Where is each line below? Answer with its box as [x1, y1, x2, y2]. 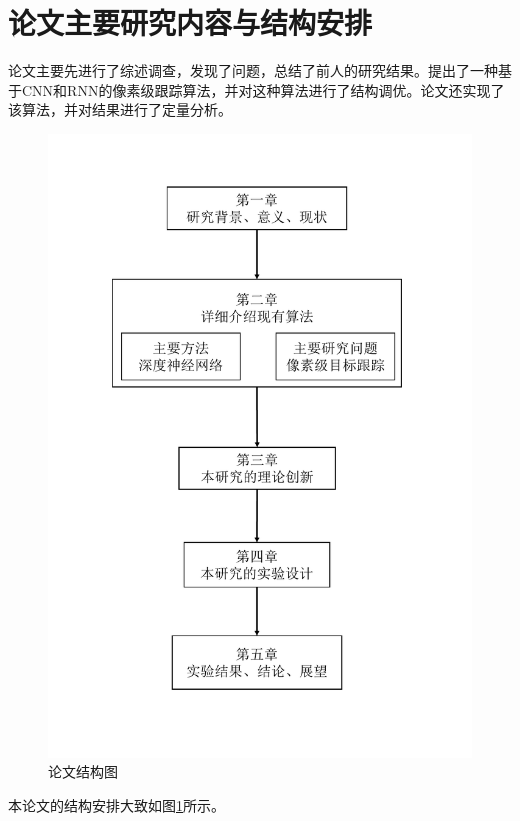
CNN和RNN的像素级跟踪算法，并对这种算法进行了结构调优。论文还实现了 [21, 79, 505, 100]
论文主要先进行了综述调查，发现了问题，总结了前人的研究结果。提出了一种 [8, 60, 498, 81]
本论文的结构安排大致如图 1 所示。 [8, 794, 225, 815]
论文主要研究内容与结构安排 [8, 2, 373, 43]
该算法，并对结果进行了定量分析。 [8, 99, 232, 120]
